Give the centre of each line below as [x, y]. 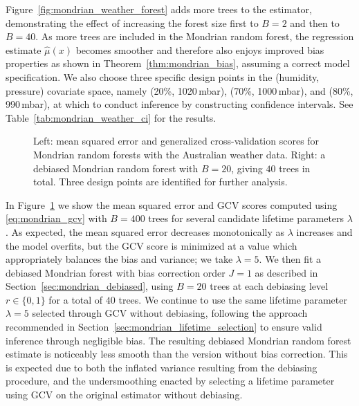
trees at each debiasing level [269, 286]
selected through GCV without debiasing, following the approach [170, 313]
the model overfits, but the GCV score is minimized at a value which [151, 245]
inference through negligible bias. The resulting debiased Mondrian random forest [178, 340]
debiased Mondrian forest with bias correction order [116, 272]
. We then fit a [290, 259]
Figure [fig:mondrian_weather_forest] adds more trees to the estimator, [159, 9]
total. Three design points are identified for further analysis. [160, 182]
